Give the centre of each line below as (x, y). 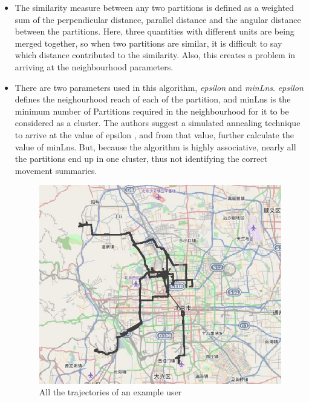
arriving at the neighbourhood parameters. (94, 66)
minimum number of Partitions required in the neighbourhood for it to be (152, 111)
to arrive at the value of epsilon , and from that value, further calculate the (154, 134)
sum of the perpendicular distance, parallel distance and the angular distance (158, 19)
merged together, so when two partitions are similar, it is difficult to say (148, 43)
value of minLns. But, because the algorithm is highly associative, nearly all (155, 146)
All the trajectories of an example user (110, 392)
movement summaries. (56, 170)
